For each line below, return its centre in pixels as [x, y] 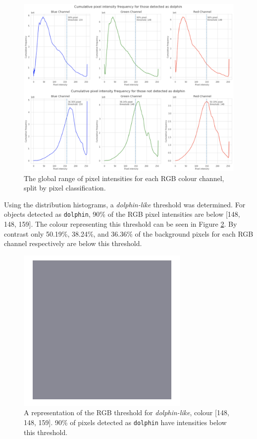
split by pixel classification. [65, 188]
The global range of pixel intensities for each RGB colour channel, [124, 178]
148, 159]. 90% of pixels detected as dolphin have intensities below [125, 422]
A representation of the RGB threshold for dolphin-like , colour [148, [127, 412]
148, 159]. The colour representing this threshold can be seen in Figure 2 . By [121, 224]
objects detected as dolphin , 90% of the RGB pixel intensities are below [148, [122, 214]
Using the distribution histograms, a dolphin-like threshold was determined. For [125, 204]
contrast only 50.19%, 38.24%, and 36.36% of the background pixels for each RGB [129, 233]
